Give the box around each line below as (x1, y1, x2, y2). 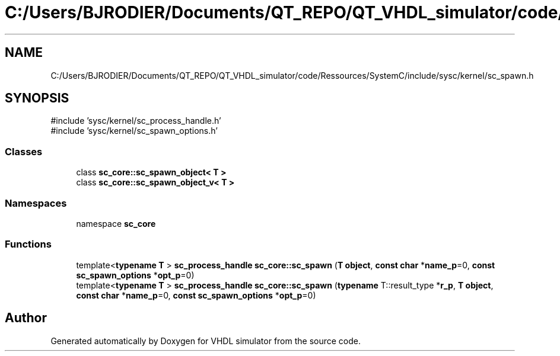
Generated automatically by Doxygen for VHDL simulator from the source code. (50, 335, 361, 346)
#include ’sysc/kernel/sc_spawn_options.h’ (50, 126, 218, 136)
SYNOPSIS (5, 91, 69, 106)
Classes (5, 145, 43, 158)
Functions (5, 238, 52, 251)
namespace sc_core (76, 218, 156, 229)
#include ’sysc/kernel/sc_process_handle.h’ (50, 116, 221, 126)
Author (5, 310, 47, 326)
